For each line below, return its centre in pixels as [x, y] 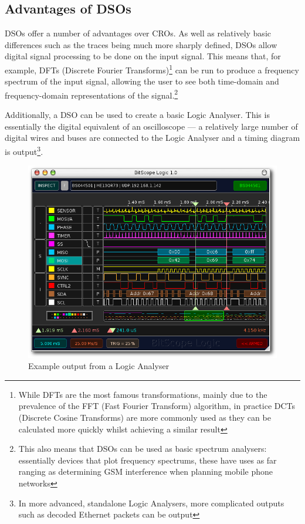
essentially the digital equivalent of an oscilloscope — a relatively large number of [151, 126]
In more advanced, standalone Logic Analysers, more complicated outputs [151, 503]
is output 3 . [24, 150]
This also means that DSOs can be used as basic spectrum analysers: [143, 449]
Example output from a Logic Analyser [99, 366]
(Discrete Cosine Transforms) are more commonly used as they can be [145, 417]
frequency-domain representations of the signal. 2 [91, 94]
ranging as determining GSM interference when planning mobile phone [146, 471]
